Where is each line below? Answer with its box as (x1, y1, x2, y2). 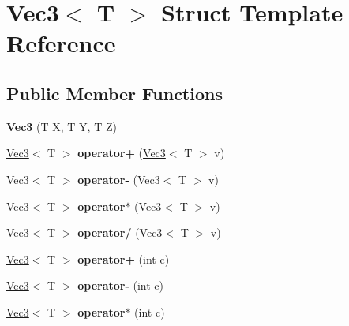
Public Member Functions (6, 81, 223, 105)
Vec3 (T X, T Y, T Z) (6, 118, 117, 134)
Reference (6, 27, 116, 59)
